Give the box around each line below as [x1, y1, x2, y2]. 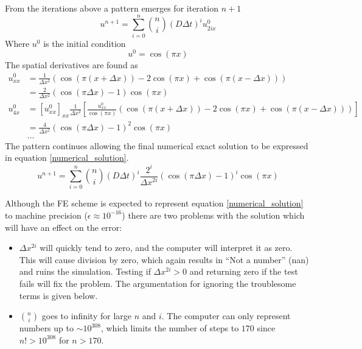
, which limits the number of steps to [100, 322, 239, 334]
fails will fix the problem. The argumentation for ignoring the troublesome [19, 277, 296, 289]
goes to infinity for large [41, 309, 131, 322]
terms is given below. [19, 289, 98, 301]
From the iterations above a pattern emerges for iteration [5, 2, 218, 14]
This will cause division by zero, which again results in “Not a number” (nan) [19, 253, 309, 266]
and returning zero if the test [189, 265, 298, 278]
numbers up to [19, 322, 74, 334]
